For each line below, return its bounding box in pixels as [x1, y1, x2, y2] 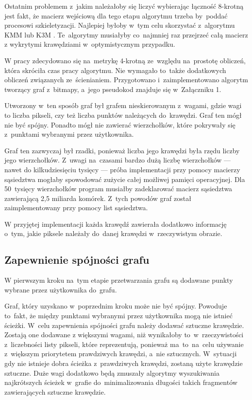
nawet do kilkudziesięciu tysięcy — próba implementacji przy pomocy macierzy [4, 164, 240, 174]
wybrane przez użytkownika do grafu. [4, 284, 117, 294]
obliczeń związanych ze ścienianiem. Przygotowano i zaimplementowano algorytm [4, 74, 248, 85]
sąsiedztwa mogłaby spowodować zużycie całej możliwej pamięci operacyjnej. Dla [4, 174, 245, 184]
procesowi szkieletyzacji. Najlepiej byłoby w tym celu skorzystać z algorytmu [4, 20, 235, 30]
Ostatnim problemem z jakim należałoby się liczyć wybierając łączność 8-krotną [4, 1, 244, 11]
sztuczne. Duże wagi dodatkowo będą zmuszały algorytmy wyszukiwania [4, 367, 220, 378]
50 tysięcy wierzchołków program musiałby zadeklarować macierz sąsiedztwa [4, 183, 233, 194]
